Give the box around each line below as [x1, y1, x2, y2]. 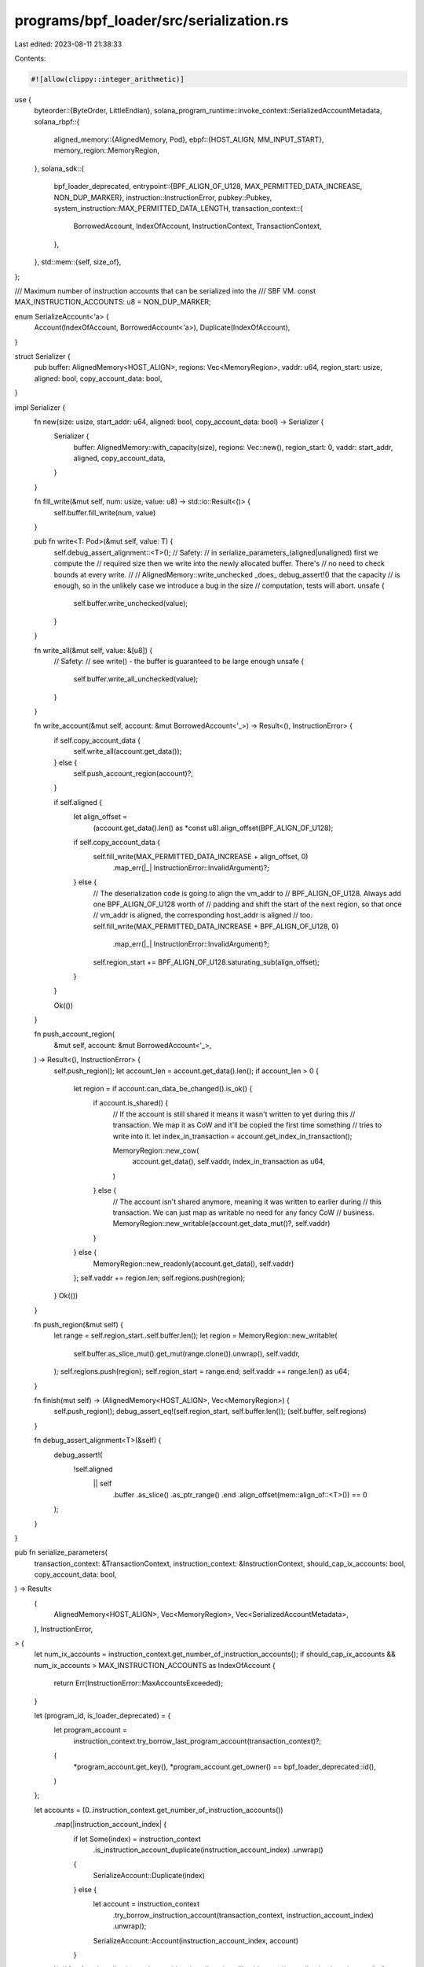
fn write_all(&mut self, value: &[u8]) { [34, 645, 153, 655]
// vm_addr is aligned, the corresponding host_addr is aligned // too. [93, 910, 313, 920]
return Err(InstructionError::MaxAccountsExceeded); [53, 1678, 224, 1688]
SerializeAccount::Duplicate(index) [93, 1870, 206, 1880]
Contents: [14, 54, 46, 63]
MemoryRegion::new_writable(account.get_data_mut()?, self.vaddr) [112, 1219, 331, 1228]
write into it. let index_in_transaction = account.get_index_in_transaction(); [112, 1131, 353, 1141]
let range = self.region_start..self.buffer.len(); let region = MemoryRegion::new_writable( [53, 1330, 338, 1341]
